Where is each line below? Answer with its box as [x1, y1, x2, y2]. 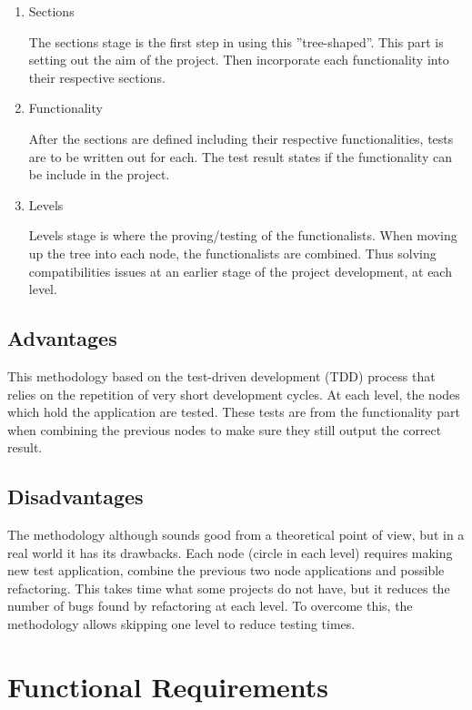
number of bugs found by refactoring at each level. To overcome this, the [7, 596, 413, 615]
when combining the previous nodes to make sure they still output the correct [7, 420, 442, 439]
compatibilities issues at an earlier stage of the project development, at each [28, 261, 452, 280]
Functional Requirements [7, 667, 328, 705]
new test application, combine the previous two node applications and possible [7, 561, 445, 580]
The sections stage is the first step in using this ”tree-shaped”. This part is [28, 32, 444, 51]
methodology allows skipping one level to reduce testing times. [7, 614, 356, 634]
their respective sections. [28, 67, 166, 86]
